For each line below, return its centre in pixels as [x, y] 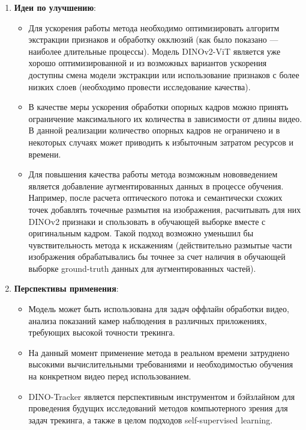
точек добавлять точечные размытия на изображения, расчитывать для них [165, 209]
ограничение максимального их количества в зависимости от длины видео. [165, 118]
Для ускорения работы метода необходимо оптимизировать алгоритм [154, 27]
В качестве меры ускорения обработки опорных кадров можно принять [158, 107]
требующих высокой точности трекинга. [102, 332]
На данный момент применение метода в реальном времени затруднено [159, 352]
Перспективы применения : [66, 288]
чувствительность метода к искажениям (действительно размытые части [160, 244]
